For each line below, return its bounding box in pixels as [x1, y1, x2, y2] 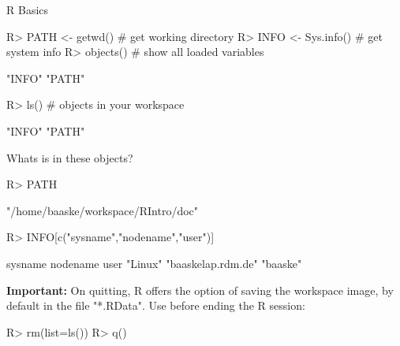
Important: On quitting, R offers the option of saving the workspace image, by [6, 281, 394, 298]
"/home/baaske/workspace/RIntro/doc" [6, 202, 199, 218]
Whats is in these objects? [6, 149, 133, 166]
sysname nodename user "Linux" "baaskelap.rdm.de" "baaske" [6, 255, 302, 271]
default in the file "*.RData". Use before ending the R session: [6, 297, 305, 314]
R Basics [6, 2, 49, 17]
